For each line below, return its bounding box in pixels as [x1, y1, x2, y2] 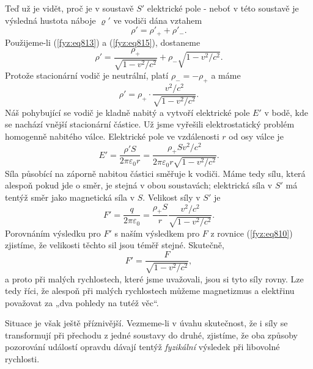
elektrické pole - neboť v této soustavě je [147, 2, 299, 14]
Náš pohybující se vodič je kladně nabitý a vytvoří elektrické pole [5, 106, 250, 118]
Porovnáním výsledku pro [5, 226, 101, 239]
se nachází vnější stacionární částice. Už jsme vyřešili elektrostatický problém [5, 118, 295, 131]
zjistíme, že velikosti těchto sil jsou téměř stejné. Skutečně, [5, 238, 224, 251]
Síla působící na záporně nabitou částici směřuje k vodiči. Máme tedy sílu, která [5, 167, 306, 179]
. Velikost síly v [142, 191, 201, 204]
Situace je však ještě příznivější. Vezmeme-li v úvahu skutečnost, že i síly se [5, 317, 288, 329]
